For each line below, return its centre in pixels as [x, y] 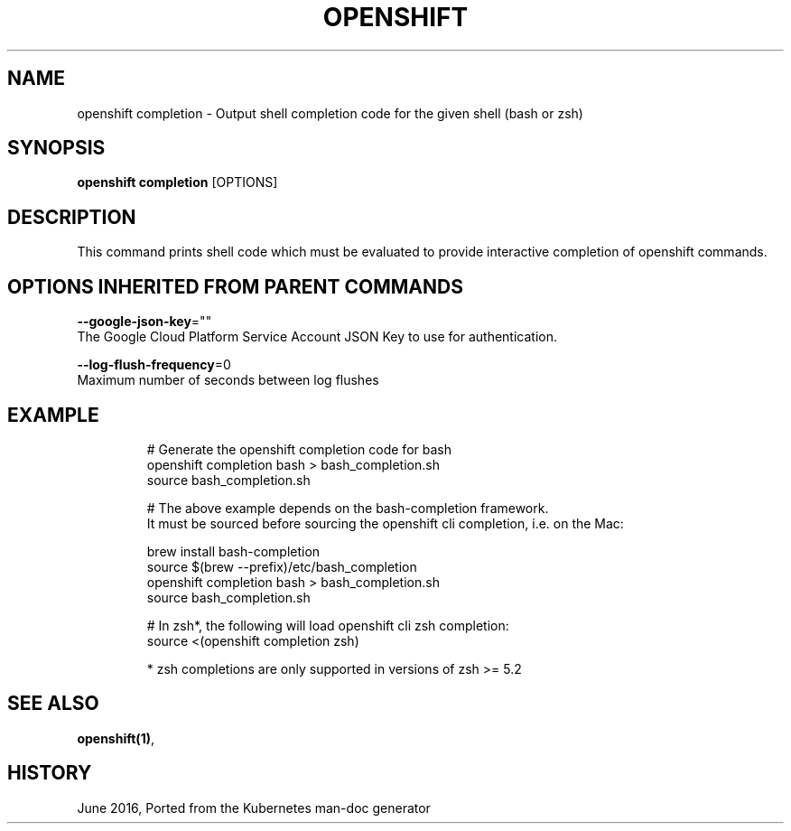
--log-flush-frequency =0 [154, 365]
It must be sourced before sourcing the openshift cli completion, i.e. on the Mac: [385, 523]
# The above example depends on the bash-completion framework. [348, 508]
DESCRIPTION [72, 217]
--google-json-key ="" [144, 322]
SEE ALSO [53, 704]
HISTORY [50, 773]
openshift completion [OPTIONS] [177, 182]
